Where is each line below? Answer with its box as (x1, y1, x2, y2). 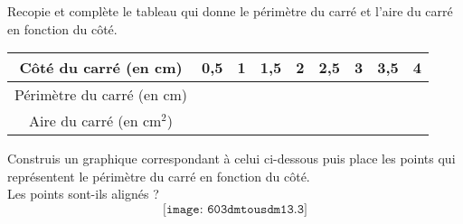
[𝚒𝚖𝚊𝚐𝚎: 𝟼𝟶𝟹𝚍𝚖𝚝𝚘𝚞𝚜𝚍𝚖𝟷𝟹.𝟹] (163, 202, 307, 216)
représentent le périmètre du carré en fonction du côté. (7, 166, 310, 185)
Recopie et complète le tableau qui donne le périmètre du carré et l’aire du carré (7, 2, 453, 20)
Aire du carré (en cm (28, 110, 162, 132)
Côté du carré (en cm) (19, 57, 183, 79)
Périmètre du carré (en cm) (14, 84, 188, 106)
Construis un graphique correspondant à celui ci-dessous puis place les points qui (7, 149, 456, 168)
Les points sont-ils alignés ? (7, 184, 159, 203)
